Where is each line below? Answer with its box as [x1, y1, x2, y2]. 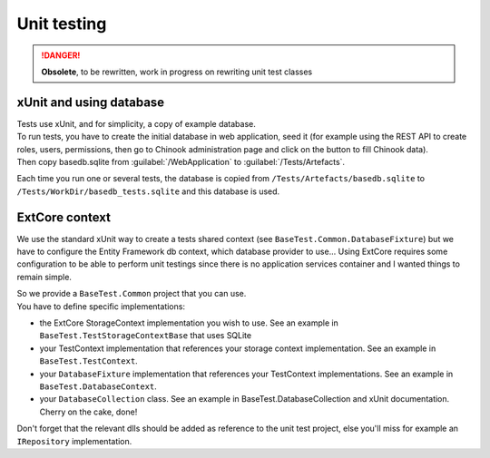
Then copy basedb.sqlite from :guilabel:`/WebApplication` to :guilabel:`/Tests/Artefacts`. [16, 157, 345, 168]
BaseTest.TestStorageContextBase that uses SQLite [39, 330, 252, 341]
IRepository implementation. [16, 435, 132, 446]
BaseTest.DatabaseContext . [39, 381, 158, 392]
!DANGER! [41, 50, 81, 61]
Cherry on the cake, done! [39, 406, 138, 417]
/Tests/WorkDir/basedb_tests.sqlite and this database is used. [16, 186, 280, 197]
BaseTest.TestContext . [39, 356, 138, 366]
